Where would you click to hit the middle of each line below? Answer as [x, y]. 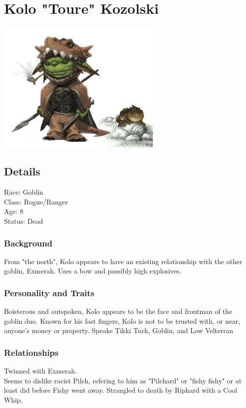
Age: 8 [14, 211]
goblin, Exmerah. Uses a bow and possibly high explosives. [93, 271]
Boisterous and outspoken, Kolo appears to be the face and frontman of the [118, 311]
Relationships [31, 352]
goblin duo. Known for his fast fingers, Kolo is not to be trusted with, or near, [122, 321]
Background [28, 243]
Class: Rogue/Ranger [36, 201]
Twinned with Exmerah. [41, 371]
